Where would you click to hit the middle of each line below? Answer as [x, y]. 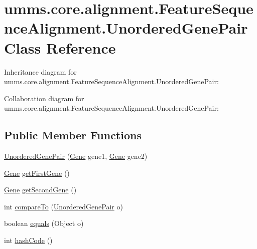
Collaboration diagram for [44, 98]
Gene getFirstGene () [37, 173]
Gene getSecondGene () [40, 190]
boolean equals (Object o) [44, 223]
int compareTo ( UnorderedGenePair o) [63, 206]
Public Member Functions [73, 135]
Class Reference [60, 47]
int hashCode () [28, 240]
